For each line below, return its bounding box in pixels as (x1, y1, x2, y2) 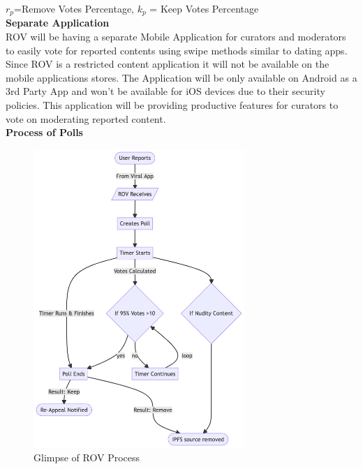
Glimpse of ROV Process (34, 450, 140, 465)
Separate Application (6, 15, 110, 30)
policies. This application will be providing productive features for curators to (6, 98, 339, 112)
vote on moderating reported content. (6, 111, 166, 126)
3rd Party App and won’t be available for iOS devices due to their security (6, 84, 325, 98)
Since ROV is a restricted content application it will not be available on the (6, 57, 329, 71)
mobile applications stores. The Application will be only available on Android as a (6, 70, 357, 84)
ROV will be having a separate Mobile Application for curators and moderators (6, 29, 346, 44)
